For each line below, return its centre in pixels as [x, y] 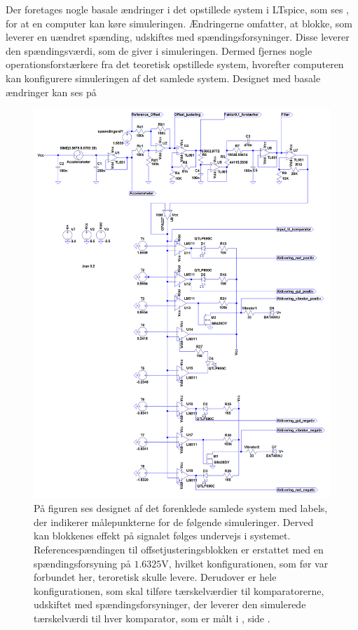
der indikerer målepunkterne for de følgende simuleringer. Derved [174, 521]
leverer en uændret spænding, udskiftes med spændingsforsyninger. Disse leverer [178, 37]
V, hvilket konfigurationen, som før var [245, 563]
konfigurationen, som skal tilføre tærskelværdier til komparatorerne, [179, 590]
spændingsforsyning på [82, 563]
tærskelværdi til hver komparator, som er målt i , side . [152, 618]
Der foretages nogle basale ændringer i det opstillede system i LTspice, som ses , [177, 9]
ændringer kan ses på [51, 92]
